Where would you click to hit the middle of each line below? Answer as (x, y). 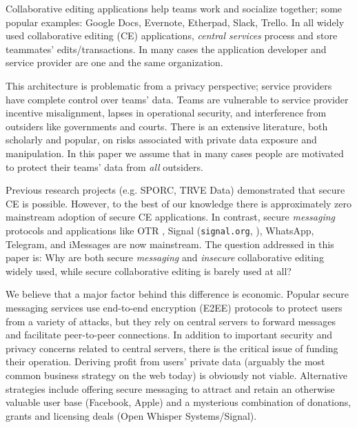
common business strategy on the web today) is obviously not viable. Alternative (176, 375)
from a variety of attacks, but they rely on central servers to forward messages (171, 321)
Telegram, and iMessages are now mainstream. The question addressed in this (170, 244)
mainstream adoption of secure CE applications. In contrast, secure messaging (170, 217)
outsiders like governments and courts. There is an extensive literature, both (167, 126)
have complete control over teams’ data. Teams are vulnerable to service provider (177, 99)
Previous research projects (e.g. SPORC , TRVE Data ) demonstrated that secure (175, 190)
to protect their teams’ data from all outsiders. (104, 166)
